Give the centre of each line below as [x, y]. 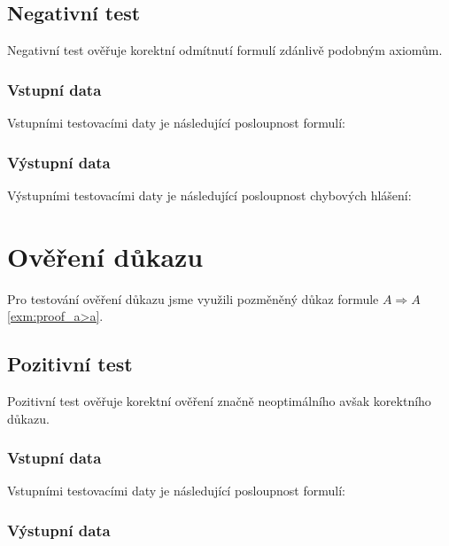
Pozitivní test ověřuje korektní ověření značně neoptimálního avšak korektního [219, 400]
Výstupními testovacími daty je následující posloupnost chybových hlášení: [209, 195]
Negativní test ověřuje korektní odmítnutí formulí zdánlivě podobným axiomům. [225, 50]
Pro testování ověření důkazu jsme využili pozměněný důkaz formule [193, 298]
